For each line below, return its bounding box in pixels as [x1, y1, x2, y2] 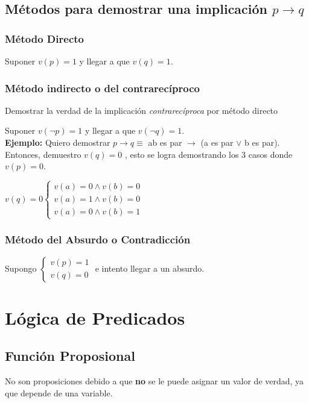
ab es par [148, 136, 182, 148]
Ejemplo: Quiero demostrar [5, 136, 110, 148]
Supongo [5, 261, 37, 274]
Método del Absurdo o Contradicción [5, 232, 191, 247]
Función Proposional [5, 346, 135, 365]
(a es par [200, 136, 234, 148]
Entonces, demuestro [5, 148, 81, 160]
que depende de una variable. [5, 386, 113, 399]
